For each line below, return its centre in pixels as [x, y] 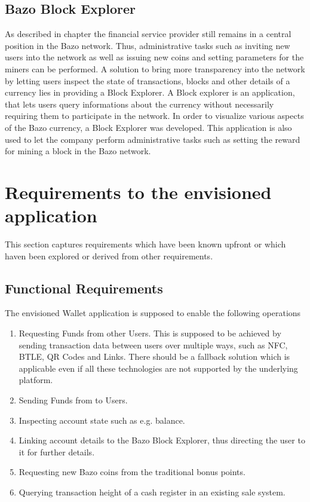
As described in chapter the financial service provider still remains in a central [148, 34]
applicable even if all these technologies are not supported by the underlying [158, 368]
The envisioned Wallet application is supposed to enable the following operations [153, 313]
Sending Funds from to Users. [73, 400]
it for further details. [57, 452]
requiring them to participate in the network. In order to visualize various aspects [154, 116]
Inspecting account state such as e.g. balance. [102, 420]
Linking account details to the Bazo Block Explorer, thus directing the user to [162, 440]
